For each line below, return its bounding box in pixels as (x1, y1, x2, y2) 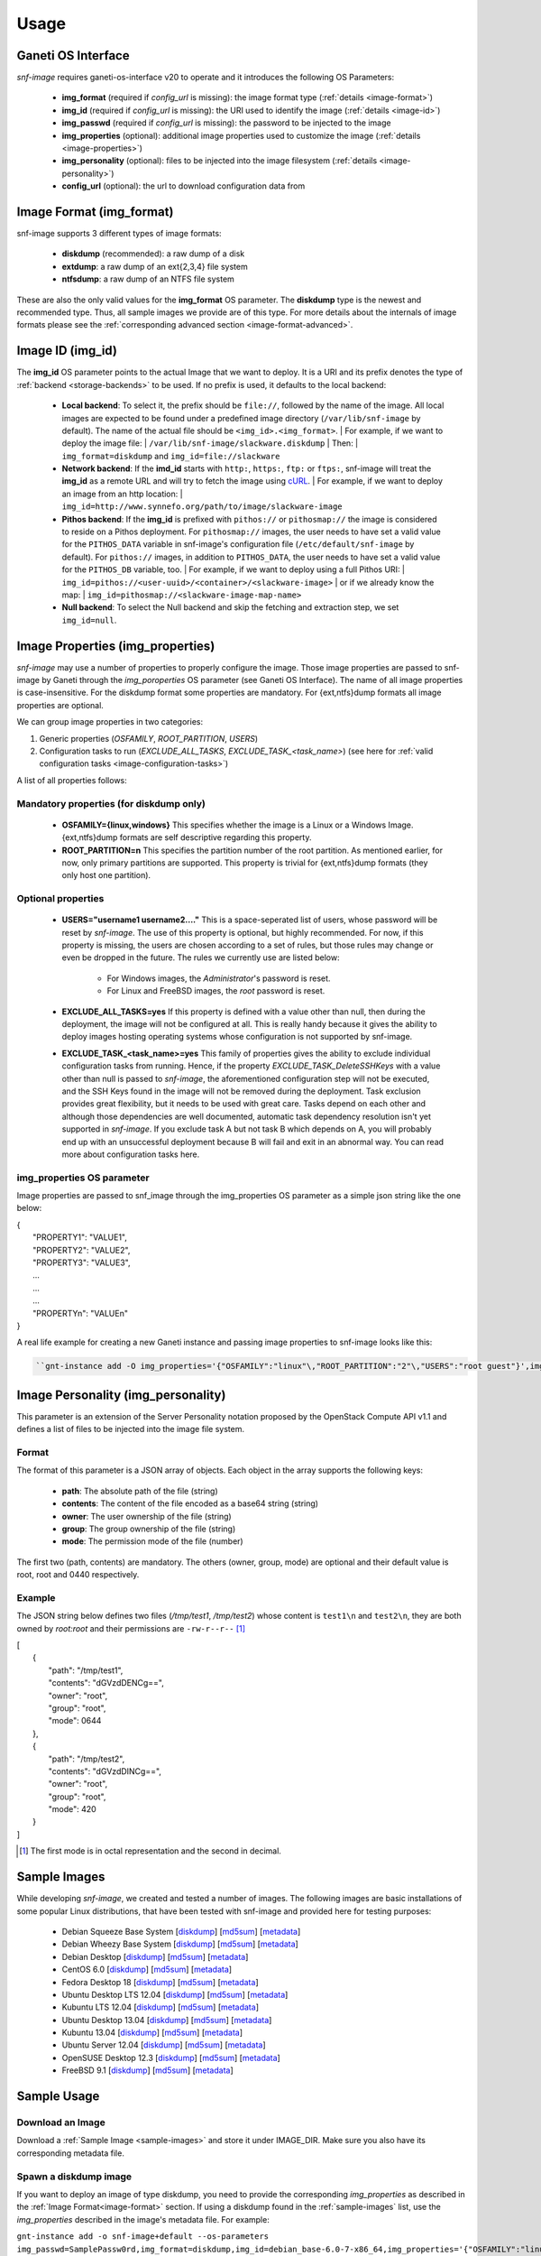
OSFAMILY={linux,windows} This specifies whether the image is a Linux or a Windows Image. (61, 819, 414, 830)
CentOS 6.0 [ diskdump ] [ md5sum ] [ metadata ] (61, 1964, 233, 1975)
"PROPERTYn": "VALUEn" (32, 1308, 128, 1318)
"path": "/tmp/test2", (48, 1753, 125, 1764)
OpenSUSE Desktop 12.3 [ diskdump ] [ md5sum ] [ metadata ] (61, 2052, 281, 2063)
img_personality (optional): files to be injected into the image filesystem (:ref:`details (61, 155, 378, 166)
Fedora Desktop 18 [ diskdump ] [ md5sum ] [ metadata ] (61, 1976, 259, 1987)
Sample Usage (16, 2089, 100, 2104)
